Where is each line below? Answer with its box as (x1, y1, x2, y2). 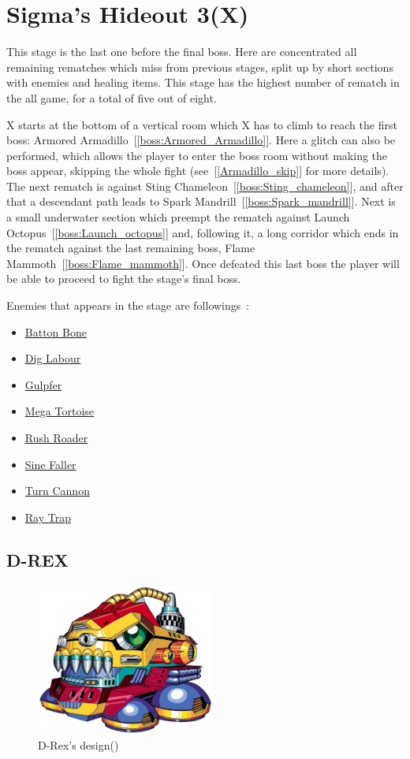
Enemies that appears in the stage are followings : (6, 297, 250, 314)
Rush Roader (24, 430, 88, 445)
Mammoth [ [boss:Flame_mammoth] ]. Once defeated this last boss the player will (6, 255, 400, 271)
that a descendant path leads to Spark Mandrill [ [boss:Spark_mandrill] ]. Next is (6, 193, 396, 210)
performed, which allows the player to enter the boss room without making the (6, 147, 388, 163)
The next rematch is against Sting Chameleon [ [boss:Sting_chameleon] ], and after (6, 177, 404, 194)
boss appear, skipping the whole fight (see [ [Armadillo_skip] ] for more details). (6, 162, 389, 179)
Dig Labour (24, 350, 81, 366)
